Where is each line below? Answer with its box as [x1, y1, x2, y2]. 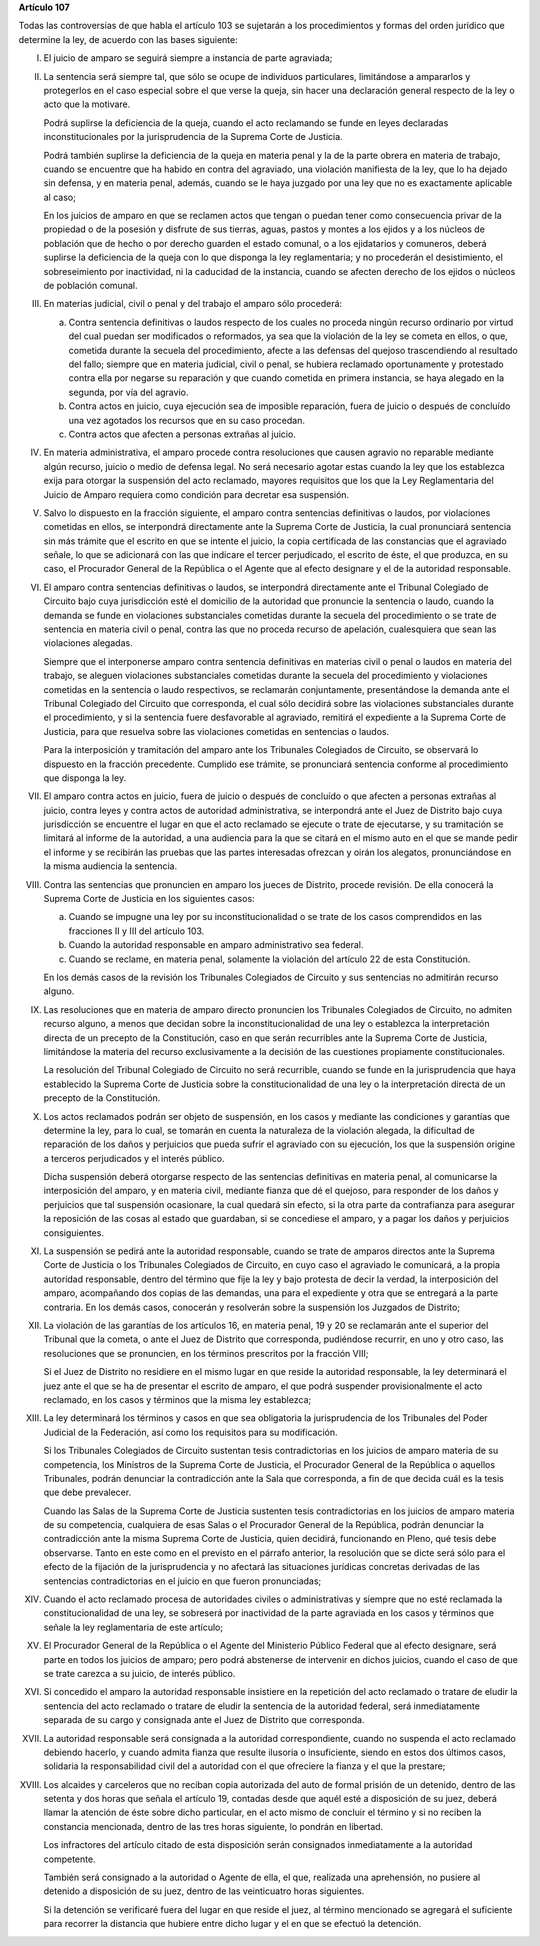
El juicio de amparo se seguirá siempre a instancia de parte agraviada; [43, 52, 333, 64]
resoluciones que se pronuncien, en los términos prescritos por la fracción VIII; [43, 1347, 369, 1359]
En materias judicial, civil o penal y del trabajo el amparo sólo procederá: [43, 298, 343, 310]
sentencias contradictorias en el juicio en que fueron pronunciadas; [43, 1575, 322, 1587]
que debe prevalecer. [43, 1486, 132, 1499]
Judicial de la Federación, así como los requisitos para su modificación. [43, 1426, 339, 1438]
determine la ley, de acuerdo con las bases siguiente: [18, 33, 239, 45]
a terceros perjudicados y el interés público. [43, 1152, 225, 1164]
